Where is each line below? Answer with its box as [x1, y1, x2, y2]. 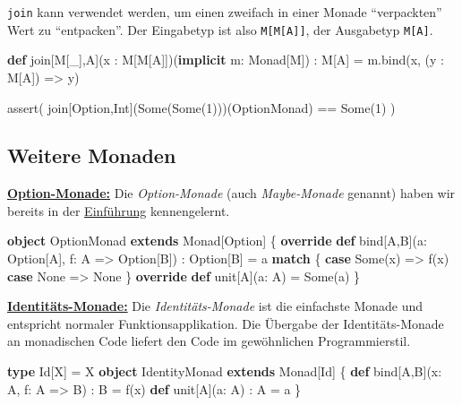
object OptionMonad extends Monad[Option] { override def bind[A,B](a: [7, 231, 427, 250]
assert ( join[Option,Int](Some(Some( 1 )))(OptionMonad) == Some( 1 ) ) [7, 98, 396, 116]
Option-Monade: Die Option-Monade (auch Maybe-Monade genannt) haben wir [7, 184, 456, 202]
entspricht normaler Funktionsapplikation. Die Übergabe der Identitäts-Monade [7, 314, 444, 332]
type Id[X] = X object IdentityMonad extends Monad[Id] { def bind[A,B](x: [7, 362, 442, 381]
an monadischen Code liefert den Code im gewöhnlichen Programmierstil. [7, 332, 411, 350]
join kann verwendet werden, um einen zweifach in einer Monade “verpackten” [7, 3, 442, 21]
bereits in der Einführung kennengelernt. [7, 201, 230, 220]
